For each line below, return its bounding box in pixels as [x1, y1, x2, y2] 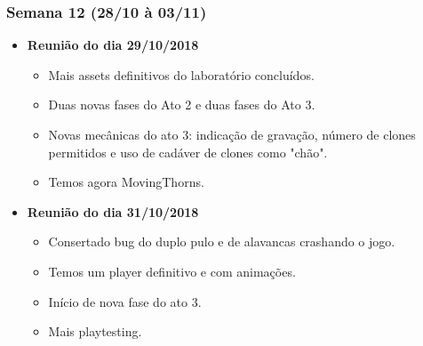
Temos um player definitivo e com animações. [48, 262, 296, 280]
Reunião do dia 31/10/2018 [27, 202, 199, 221]
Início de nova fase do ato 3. [48, 292, 202, 310]
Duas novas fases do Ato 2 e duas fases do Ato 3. [48, 95, 315, 114]
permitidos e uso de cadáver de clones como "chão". [48, 142, 328, 161]
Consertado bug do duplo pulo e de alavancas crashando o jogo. [48, 232, 395, 251]
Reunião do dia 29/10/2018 [27, 36, 199, 54]
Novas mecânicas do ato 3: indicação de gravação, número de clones [48, 125, 416, 143]
